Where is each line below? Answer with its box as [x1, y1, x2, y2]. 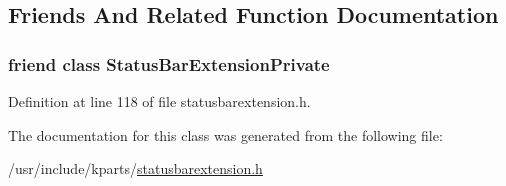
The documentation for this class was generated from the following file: [8, 124, 443, 145]
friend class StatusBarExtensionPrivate [8, 51, 330, 76]
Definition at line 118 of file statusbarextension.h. [8, 91, 311, 111]
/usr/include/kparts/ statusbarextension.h [8, 158, 263, 179]
